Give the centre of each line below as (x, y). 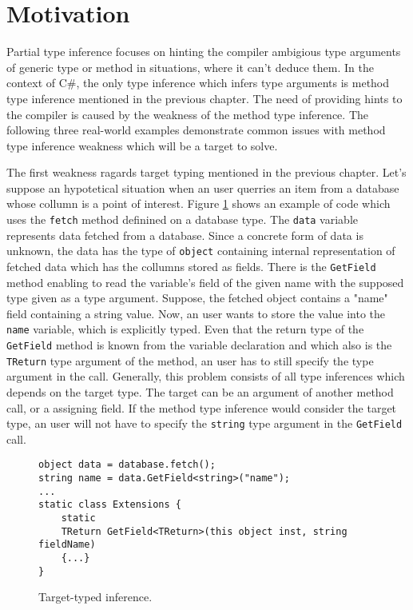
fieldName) (67, 545)
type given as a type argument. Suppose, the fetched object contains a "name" (197, 298)
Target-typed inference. (95, 597)
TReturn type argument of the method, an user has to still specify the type (190, 360)
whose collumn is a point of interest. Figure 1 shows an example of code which (199, 203)
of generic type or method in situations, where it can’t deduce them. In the (190, 67)
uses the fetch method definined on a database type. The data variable (182, 219)
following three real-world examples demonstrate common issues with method (196, 130)
